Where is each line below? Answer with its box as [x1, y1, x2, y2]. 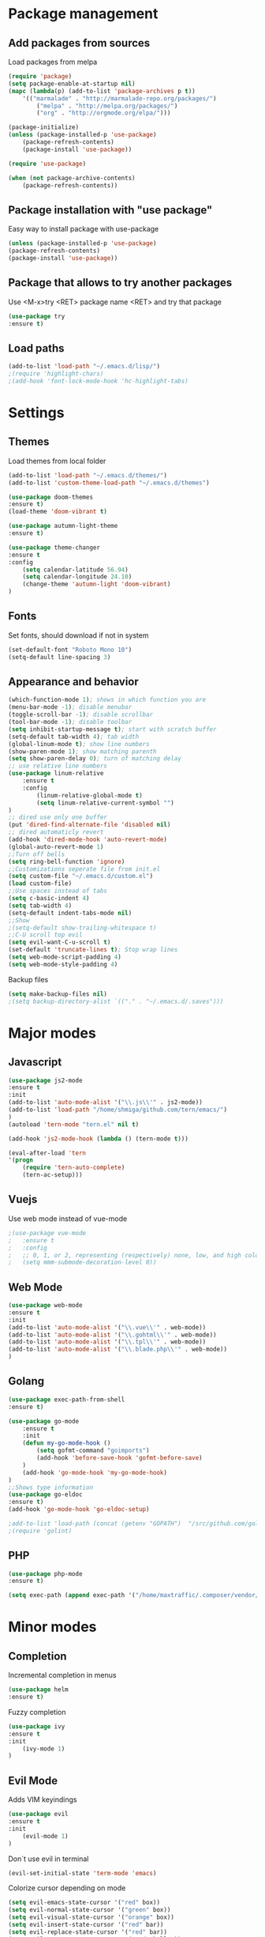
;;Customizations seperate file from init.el [8, 865, 160, 873]
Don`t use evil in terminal [8, 1854, 89, 1864]
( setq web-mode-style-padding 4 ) [8, 960, 118, 968]
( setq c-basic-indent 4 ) [8, 895, 90, 903]
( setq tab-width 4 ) [8, 902, 73, 910]
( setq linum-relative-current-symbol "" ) [36, 799, 175, 807]
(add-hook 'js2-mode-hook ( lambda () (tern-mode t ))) [8, 1135, 189, 1143]
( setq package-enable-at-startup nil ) [8, 80, 136, 88]
